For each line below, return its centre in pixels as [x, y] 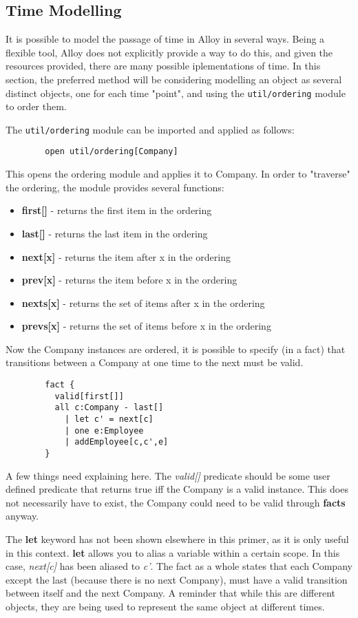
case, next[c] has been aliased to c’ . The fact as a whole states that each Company [179, 566]
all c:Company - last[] [109, 408]
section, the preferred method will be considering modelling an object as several [174, 79]
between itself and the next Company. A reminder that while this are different [171, 593]
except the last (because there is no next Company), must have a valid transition [177, 579]
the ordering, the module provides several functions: [115, 187]
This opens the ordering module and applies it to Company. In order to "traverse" [178, 174]
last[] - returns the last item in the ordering [115, 233]
